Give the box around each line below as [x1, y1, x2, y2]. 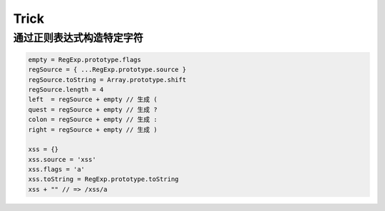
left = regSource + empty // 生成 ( [28, 96, 158, 103]
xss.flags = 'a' [28, 165, 86, 174]
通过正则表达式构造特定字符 [13, 31, 144, 44]
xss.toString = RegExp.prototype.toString [28, 175, 179, 183]
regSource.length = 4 [28, 86, 104, 93]
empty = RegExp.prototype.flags [28, 56, 142, 63]
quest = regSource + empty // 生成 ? [28, 105, 158, 113]
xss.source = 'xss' [28, 155, 96, 163]
